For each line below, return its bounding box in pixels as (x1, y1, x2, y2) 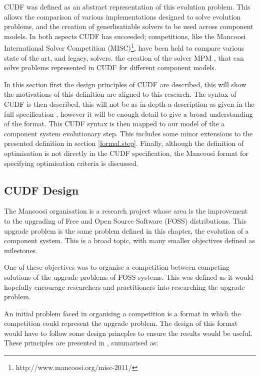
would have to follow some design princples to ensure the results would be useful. (4, 327, 252, 338)
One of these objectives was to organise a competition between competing (4, 262, 230, 272)
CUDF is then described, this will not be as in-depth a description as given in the (4, 99, 254, 109)
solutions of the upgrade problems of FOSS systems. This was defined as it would (4, 271, 253, 282)
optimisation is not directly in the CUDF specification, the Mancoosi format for (4, 147, 248, 158)
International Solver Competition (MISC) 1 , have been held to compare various (4, 41, 244, 53)
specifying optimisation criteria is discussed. (4, 157, 138, 168)
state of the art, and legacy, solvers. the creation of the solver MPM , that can (4, 52, 244, 63)
